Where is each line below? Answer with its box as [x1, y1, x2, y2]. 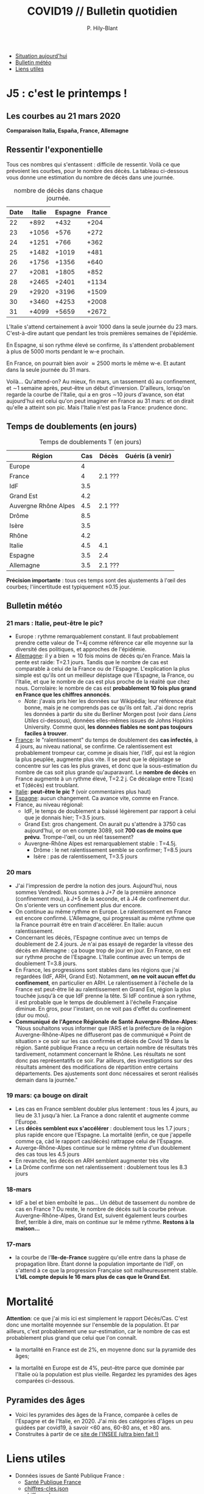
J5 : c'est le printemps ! [6, 87, 128, 101]
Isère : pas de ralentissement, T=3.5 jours [33, 853, 138, 860]
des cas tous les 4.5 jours [15, 1150, 80, 1158]
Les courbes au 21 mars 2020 [6, 111, 121, 121]
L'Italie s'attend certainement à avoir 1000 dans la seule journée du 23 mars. [6, 323, 198, 330]
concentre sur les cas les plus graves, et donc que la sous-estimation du [15, 762, 198, 770]
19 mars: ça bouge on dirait [6, 1091, 88, 1100]
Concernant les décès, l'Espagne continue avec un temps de [15, 933, 168, 941]
